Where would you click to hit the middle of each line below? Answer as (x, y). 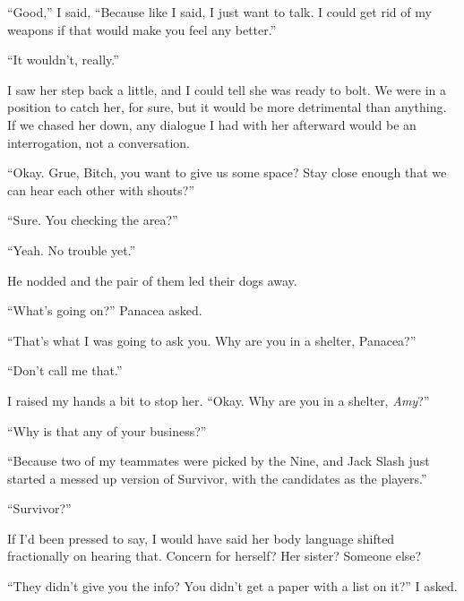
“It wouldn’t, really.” (63, 60)
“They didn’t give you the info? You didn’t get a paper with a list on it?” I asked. (232, 586)
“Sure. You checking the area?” (93, 220)
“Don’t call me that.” (65, 370)
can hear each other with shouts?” (101, 189)
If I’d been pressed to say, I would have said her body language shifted (201, 538)
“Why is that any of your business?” (107, 430)
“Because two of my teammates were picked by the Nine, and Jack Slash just (219, 461)
